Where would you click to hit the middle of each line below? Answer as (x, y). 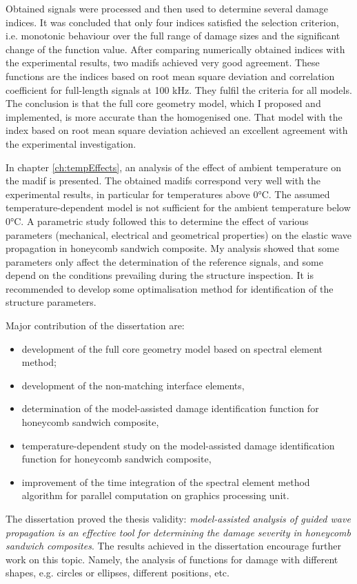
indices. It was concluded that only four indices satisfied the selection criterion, (172, 22)
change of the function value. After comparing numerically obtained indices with (175, 49)
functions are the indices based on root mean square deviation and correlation (170, 76)
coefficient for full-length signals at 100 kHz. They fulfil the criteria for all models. (179, 89)
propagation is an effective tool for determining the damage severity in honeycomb (178, 532)
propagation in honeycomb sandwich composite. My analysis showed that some (172, 248)
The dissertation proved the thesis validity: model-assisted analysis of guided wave (178, 518)
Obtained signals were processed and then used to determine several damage (167, 8)
